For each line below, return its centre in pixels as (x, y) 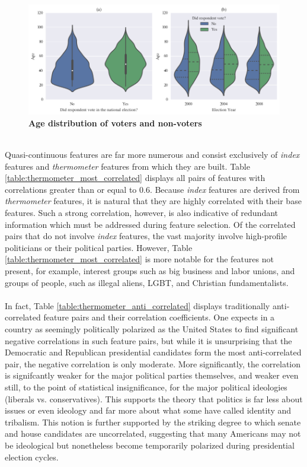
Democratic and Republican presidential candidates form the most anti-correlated (153, 352)
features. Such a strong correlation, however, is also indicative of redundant (142, 213)
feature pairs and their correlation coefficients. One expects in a (159, 317)
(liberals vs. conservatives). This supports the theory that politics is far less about (154, 398)
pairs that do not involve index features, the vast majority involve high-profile (146, 236)
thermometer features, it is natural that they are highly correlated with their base (153, 201)
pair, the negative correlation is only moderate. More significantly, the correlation (153, 363)
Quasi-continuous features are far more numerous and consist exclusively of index (152, 155)
